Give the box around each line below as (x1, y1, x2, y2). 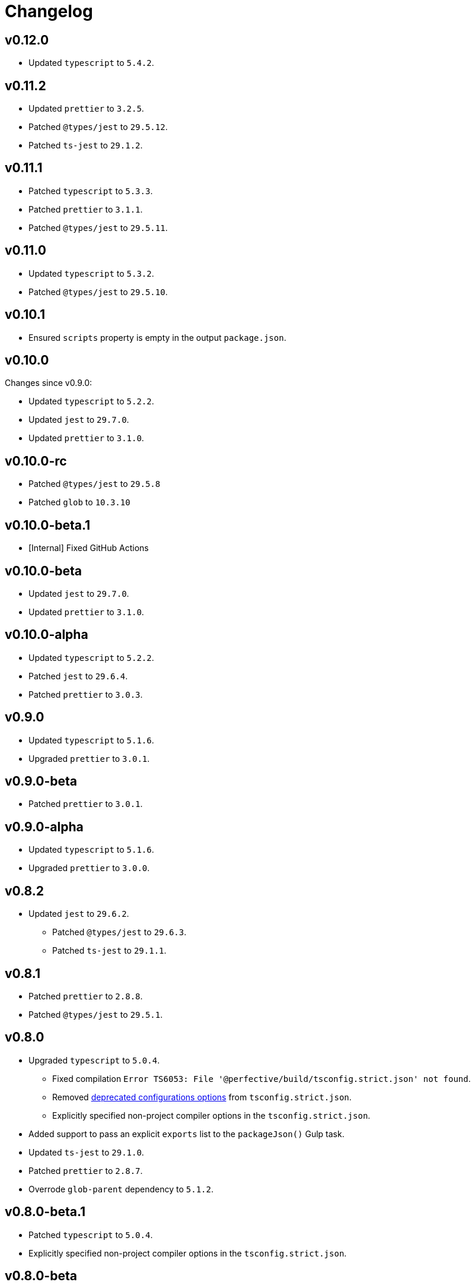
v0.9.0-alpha (5, 819, 84, 834)
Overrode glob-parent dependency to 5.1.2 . (28, 1183, 213, 1194)
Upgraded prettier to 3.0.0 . (28, 863, 150, 873)
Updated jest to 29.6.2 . (28, 909, 129, 919)
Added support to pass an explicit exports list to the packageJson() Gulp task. (28, 1128, 345, 1139)
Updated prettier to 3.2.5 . (28, 103, 144, 114)
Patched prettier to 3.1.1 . (28, 204, 143, 214)
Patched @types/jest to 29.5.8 (28, 479, 161, 489)
